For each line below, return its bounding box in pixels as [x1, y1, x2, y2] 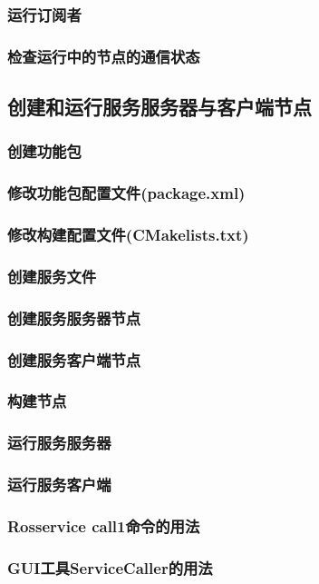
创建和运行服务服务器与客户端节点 [7, 93, 312, 121]
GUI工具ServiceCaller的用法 [7, 556, 213, 579]
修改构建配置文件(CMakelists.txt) [7, 223, 249, 246]
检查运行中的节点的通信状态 [7, 45, 200, 67]
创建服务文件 [7, 264, 97, 287]
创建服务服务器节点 [7, 306, 141, 329]
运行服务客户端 [7, 473, 111, 496]
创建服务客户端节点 [7, 348, 141, 371]
